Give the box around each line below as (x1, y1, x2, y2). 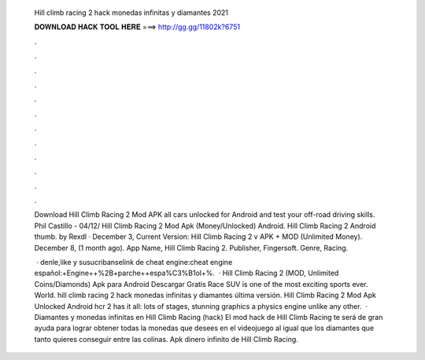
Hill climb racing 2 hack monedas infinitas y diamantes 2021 (34, 8, 228, 17)
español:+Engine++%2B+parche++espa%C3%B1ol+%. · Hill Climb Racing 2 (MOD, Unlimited (34, 268, 339, 278)
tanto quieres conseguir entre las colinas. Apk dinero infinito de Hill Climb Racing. (34, 334, 298, 343)
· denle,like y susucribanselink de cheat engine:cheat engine (35, 258, 233, 267)
